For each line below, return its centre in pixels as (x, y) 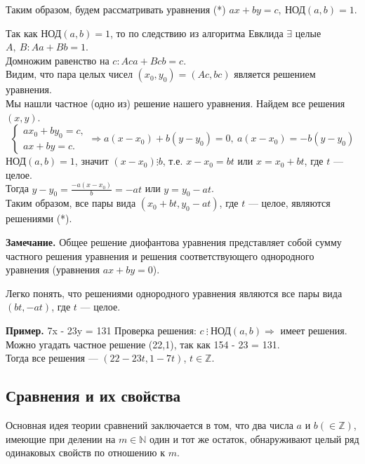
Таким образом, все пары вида (71, 203)
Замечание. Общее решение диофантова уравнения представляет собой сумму (174, 242)
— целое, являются (289, 203)
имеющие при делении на (61, 438)
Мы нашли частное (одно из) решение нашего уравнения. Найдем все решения (175, 103)
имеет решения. (314, 330)
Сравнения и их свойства (93, 396)
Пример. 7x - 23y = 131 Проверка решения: (101, 330)
